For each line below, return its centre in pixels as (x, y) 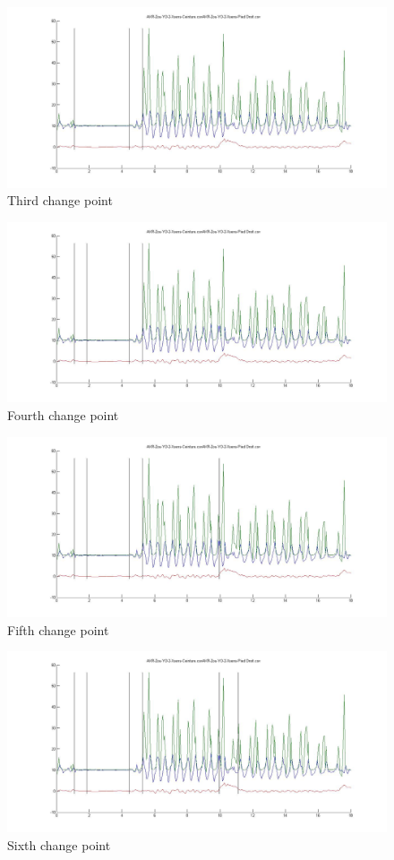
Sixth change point (59, 844)
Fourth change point (63, 415)
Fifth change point (58, 629)
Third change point (60, 200)
